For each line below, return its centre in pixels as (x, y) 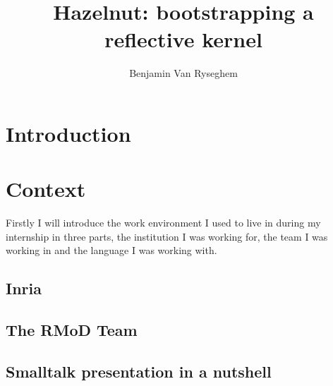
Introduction (68, 133)
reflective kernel (183, 39)
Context (46, 189)
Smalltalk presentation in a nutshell (139, 371)
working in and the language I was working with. (111, 250)
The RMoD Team (72, 330)
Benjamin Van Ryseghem (183, 73)
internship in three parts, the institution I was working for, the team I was (167, 236)
